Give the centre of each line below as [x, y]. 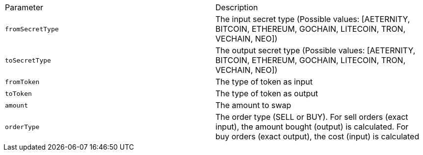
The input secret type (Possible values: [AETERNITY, [313, 19]
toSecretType [28, 60]
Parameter [24, 7]
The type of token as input [264, 82]
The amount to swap [253, 105]
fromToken [22, 82]
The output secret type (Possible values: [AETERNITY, [316, 50]
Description [237, 7]
